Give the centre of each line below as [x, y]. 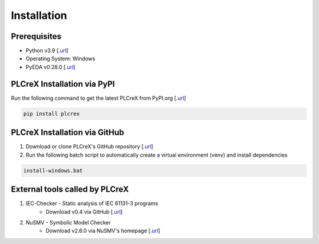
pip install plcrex [51, 113]
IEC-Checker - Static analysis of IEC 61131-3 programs [92, 203]
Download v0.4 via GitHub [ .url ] [84, 212]
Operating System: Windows [61, 58]
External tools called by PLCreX [70, 189]
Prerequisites [36, 36]
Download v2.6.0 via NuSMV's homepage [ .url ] [103, 231]
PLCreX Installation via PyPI [63, 84]
